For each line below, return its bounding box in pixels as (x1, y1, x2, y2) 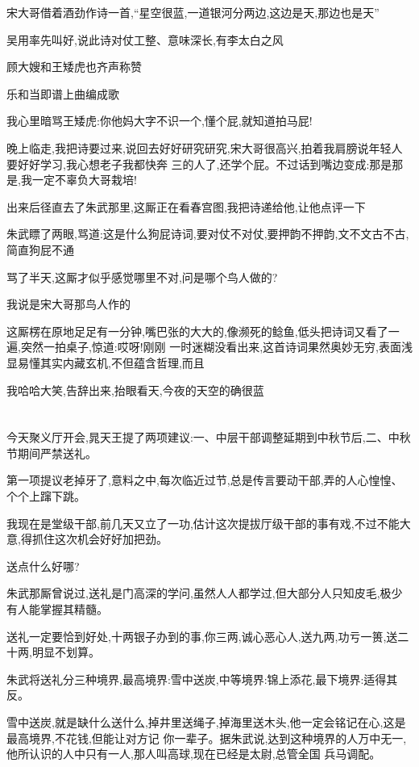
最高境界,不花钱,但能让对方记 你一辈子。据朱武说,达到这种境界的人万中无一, (6, 729, 407, 746)
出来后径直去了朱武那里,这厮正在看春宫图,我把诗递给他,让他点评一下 (6, 198, 366, 215)
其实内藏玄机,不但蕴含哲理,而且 (39, 354, 205, 371)
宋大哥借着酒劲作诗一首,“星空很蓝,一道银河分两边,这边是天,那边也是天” (6, 4, 380, 20)
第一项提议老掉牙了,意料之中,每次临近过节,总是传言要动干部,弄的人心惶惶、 (6, 472, 403, 488)
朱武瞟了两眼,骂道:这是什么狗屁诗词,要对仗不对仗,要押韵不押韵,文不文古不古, (6, 225, 409, 242)
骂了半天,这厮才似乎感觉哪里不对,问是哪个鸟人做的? (6, 268, 278, 285)
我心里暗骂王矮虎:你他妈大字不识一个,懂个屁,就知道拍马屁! (6, 112, 313, 129)
